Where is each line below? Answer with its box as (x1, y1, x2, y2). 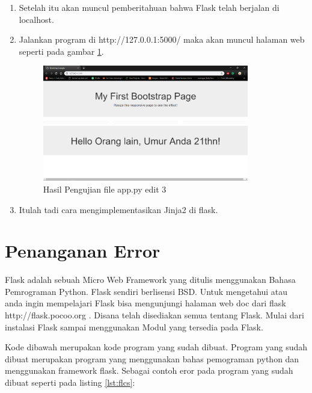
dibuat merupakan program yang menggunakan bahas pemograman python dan (5, 352, 299, 365)
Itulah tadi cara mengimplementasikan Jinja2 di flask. (19, 203, 218, 215)
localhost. (19, 13, 54, 25)
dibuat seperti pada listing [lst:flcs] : (5, 376, 135, 389)
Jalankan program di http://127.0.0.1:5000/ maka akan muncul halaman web (19, 33, 305, 46)
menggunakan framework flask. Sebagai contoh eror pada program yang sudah (5, 364, 293, 377)
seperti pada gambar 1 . (19, 45, 104, 57)
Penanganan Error (5, 238, 161, 263)
